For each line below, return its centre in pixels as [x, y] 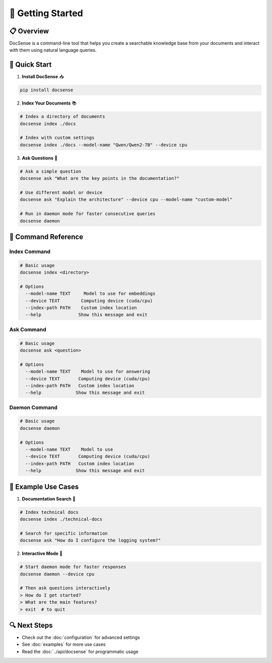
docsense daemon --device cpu [57, 574]
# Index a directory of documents [62, 117]
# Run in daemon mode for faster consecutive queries [88, 214]
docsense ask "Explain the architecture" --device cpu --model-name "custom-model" [126, 200]
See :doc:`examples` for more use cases [64, 644]
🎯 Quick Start [30, 65]
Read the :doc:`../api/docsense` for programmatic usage [80, 651]
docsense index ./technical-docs [61, 519]
